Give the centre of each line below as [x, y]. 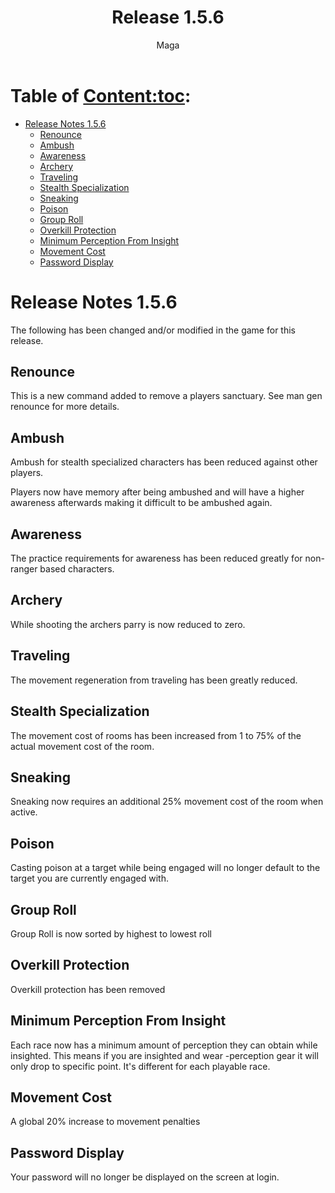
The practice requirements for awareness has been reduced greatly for [156, 558]
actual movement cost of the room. [82, 746]
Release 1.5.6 [168, 17]
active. [24, 812]
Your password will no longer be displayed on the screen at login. [145, 1177]
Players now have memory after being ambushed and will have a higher [157, 492]
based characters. [77, 569]
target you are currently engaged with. [89, 878]
